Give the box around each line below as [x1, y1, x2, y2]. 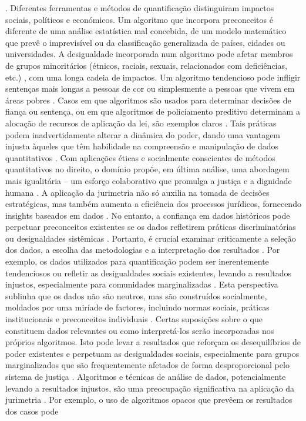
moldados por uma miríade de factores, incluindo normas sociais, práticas [5, 301, 270, 313]
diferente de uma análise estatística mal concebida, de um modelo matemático [5, 25, 287, 37]
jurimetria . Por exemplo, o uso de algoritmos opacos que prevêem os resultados [5, 393, 292, 406]
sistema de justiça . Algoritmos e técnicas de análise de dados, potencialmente [5, 370, 286, 382]
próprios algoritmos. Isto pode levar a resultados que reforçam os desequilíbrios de [5, 336, 301, 348]
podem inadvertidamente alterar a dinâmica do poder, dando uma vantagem [5, 128, 281, 141]
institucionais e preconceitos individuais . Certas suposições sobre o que [5, 313, 263, 325]
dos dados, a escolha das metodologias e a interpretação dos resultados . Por [5, 243, 280, 256]
